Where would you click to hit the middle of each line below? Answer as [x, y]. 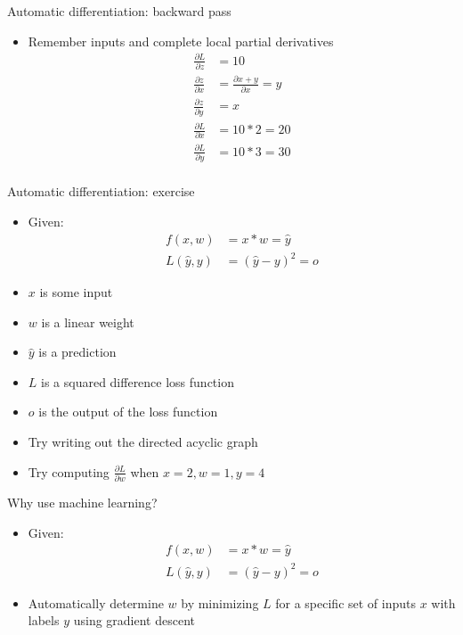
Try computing [69, 471]
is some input [76, 292]
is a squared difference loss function [138, 381]
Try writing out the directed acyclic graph [143, 442]
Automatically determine [96, 602]
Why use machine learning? [82, 502]
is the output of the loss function [128, 412]
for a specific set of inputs [346, 602]
